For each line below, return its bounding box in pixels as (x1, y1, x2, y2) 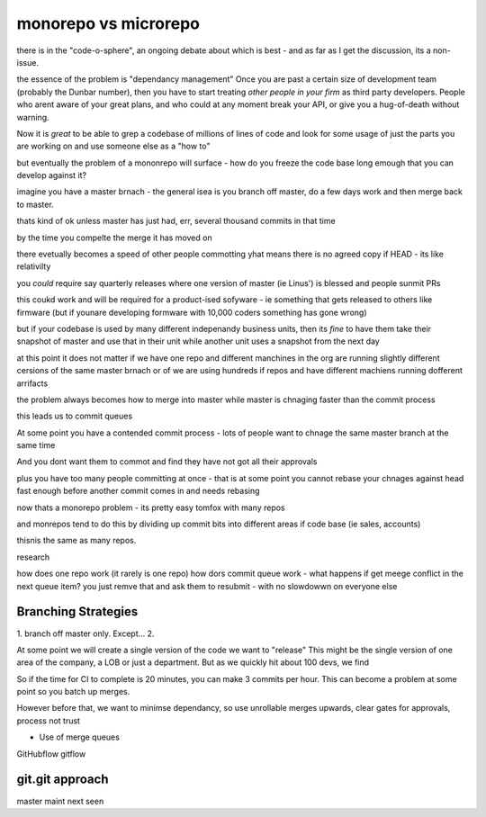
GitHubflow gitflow (16, 748, 86, 759)
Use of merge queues (39, 732, 121, 742)
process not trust (16, 715, 81, 726)
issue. (16, 57, 40, 67)
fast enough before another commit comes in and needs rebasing (16, 486, 260, 497)
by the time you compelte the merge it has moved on (16, 232, 212, 243)
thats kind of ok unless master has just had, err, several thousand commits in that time (16, 216, 337, 227)
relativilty (16, 261, 51, 272)
